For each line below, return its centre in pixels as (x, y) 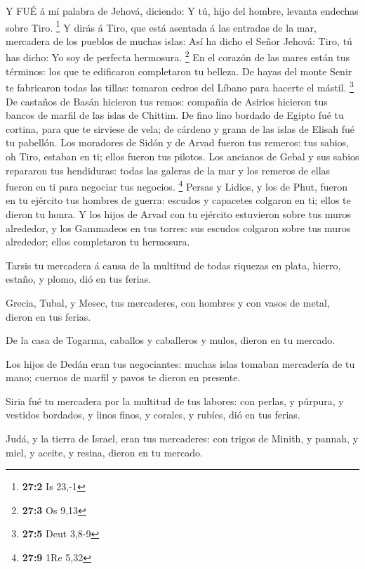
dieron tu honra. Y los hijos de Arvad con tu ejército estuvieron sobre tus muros (178, 213)
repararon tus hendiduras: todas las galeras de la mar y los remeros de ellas (168, 170)
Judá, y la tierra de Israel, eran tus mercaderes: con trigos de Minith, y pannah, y (182, 439)
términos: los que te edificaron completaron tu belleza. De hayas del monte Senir (179, 71)
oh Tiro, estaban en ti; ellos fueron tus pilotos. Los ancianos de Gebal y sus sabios (182, 156)
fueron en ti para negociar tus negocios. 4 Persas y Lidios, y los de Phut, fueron (177, 185)
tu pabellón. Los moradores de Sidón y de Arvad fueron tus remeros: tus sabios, (178, 142)
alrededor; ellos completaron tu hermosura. (98, 242)
